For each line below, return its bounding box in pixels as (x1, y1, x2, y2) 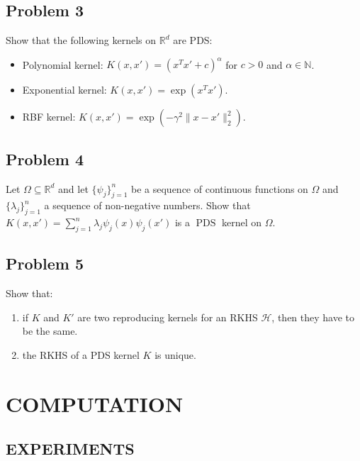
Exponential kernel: (22, 82, 107, 97)
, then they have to (271, 309, 355, 324)
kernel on (222, 215, 262, 230)
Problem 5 (6, 252, 84, 274)
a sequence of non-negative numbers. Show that (44, 198, 251, 213)
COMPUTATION (6, 389, 184, 418)
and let (58, 181, 89, 196)
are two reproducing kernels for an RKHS (77, 309, 258, 324)
